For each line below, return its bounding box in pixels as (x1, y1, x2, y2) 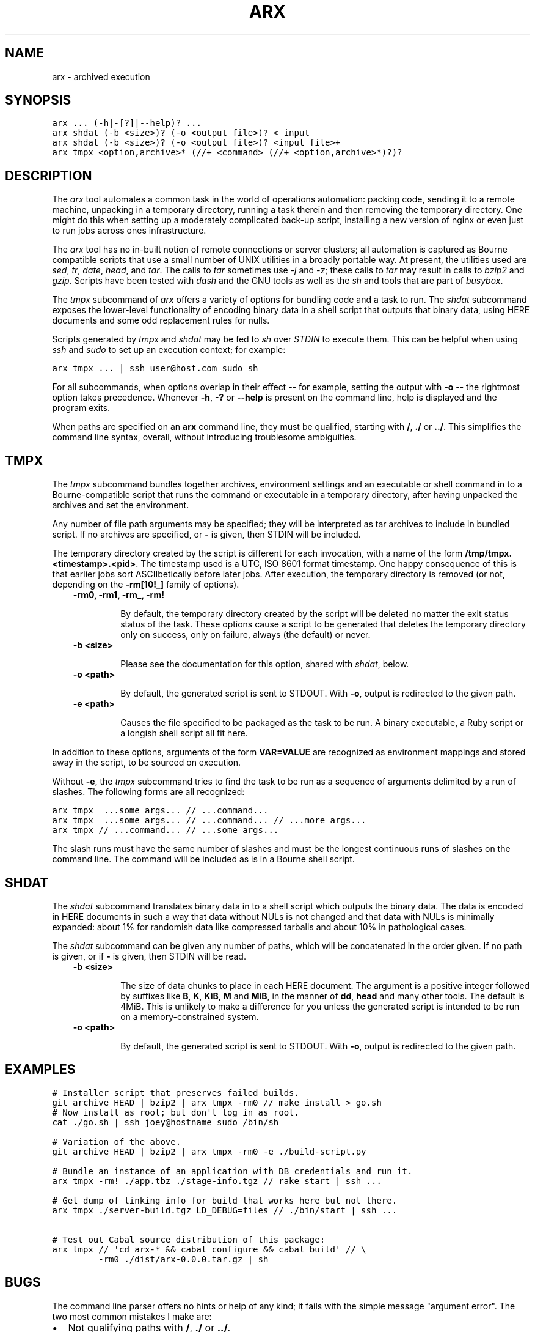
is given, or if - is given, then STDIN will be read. (52, 950, 246, 961)
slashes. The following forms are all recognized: (52, 786, 245, 797)
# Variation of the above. (52, 1136, 181, 1147)
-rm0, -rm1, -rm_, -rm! (73, 590, 164, 601)
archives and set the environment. (52, 500, 189, 511)
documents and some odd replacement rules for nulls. (52, 315, 270, 326)
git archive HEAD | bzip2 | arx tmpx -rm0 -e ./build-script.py (52, 1146, 366, 1156)
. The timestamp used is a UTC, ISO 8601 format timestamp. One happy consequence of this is (136, 558, 517, 569)
